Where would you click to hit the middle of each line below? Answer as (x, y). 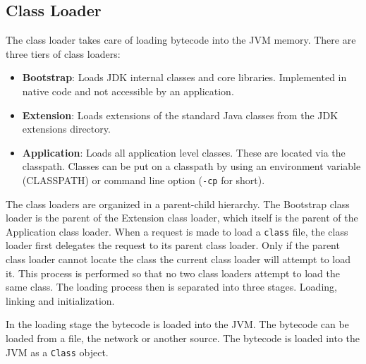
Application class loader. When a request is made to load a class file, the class (177, 231)
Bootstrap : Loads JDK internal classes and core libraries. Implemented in (184, 77)
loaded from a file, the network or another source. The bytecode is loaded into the (183, 338)
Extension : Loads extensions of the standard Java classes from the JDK (180, 115)
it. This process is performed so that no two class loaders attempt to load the (173, 273)
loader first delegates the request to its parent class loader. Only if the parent (173, 245)
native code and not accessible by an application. (128, 91)
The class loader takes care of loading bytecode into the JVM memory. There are (181, 40)
